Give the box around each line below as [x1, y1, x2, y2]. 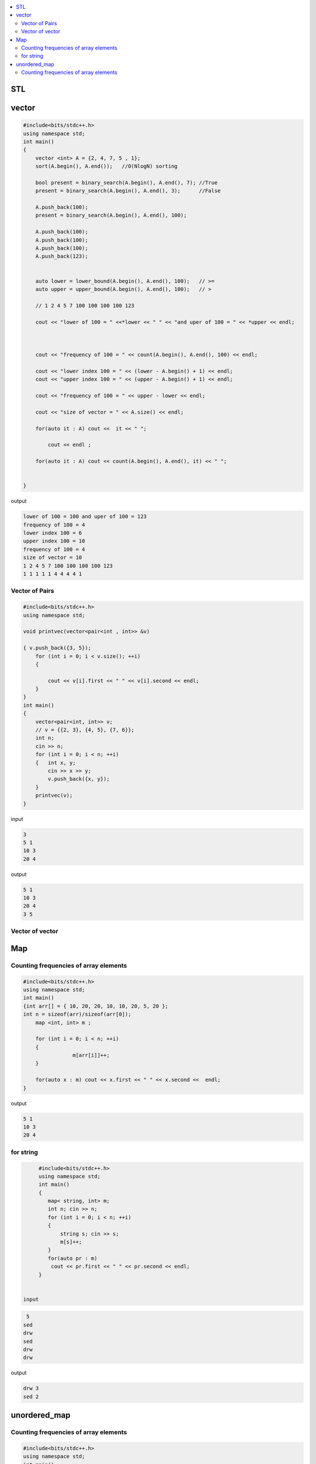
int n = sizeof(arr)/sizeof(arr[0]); [23, 1011, 132, 1018]
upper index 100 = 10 [23, 538, 85, 545]
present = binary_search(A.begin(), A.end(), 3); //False [35, 187, 221, 194]
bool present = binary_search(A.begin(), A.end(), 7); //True [35, 179, 218, 186]
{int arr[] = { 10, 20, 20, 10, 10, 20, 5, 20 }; [23, 1003, 169, 1010]
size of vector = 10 [23, 554, 82, 561]
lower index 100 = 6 [23, 530, 82, 536]
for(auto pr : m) [47, 1255, 98, 1261]
